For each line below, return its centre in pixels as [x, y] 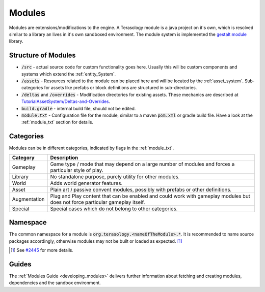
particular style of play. [77, 170]
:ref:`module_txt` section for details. [57, 122]
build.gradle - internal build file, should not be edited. [79, 108]
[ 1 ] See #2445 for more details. [42, 250]
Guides [20, 264]
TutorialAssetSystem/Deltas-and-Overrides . [66, 101]
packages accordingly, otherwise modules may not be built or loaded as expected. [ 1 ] [96, 241]
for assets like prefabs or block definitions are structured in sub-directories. [120, 88]
